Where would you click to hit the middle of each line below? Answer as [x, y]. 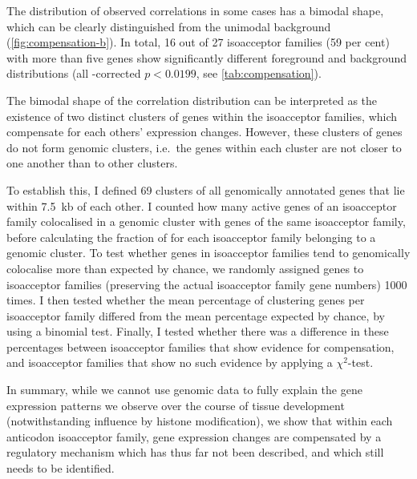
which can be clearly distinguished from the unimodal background [169, 26]
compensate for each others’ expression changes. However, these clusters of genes [204, 132]
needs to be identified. [61, 468]
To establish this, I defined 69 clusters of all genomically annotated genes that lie [206, 189]
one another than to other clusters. [92, 163]
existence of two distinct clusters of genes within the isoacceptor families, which [202, 116]
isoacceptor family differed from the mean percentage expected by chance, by [196, 315]
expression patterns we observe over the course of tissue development [176, 405]
